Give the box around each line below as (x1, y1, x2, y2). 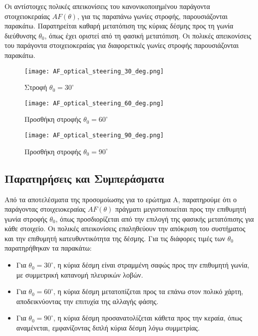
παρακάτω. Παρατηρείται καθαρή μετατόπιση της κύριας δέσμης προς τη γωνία (4, 20, 234, 31)
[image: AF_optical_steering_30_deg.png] (24, 67, 164, 75)
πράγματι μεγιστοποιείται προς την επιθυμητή (115, 204, 247, 214)
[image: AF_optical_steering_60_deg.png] (24, 99, 164, 107)
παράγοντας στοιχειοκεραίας (4, 204, 86, 214)
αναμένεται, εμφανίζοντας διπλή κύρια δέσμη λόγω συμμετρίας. (16, 323, 200, 333)
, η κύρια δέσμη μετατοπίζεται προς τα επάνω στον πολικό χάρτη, (53, 286, 244, 297)
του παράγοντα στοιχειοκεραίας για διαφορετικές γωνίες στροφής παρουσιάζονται (4, 40, 239, 50)
